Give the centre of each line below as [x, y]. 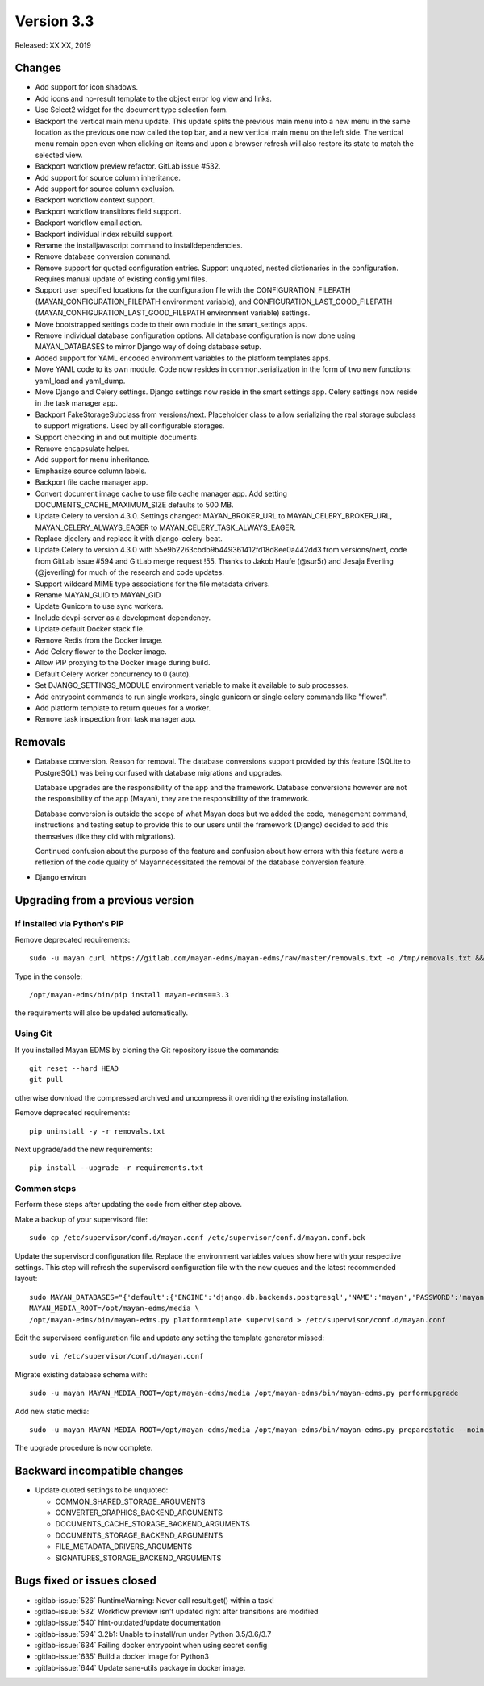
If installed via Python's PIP [69, 923]
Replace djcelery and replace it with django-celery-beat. [129, 539]
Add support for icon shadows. [87, 87]
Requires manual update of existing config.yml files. [121, 279]
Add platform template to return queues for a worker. [123, 708]
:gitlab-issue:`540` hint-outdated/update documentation [128, 1623]
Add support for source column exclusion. [105, 189]
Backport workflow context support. [95, 200]
